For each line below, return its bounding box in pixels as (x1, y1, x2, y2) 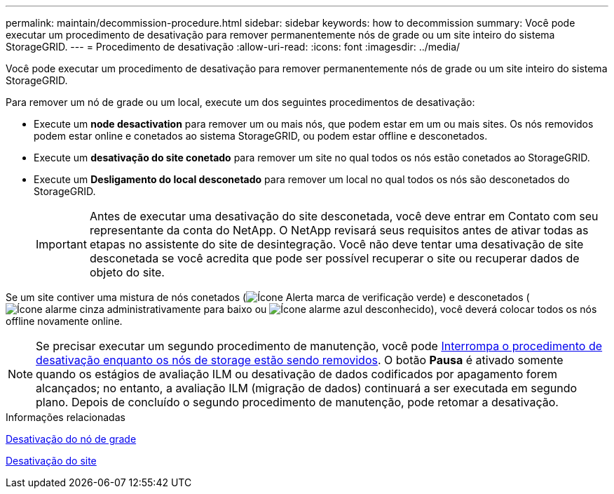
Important (36, 237, 87, 251)
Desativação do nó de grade (6, 433, 137, 445)
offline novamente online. (6, 315, 123, 327)
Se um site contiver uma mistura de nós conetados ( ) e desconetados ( (6, 291, 530, 303)
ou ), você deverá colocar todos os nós (254, 303, 597, 315)
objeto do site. (89, 265, 165, 279)
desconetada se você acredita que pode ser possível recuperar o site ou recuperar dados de (89, 251, 580, 265)
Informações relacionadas (6, 411, 125, 423)
